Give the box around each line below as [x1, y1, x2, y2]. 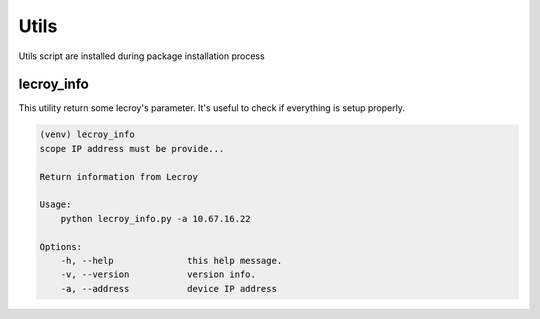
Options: [39, 241, 83, 252]
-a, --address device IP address [60, 283, 277, 294]
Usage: [39, 199, 72, 210]
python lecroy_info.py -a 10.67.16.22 [60, 213, 251, 224]
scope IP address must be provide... [39, 143, 225, 154]
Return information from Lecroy [39, 171, 199, 182]
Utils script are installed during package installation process [18, 50, 265, 62]
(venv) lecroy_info [39, 129, 135, 140]
